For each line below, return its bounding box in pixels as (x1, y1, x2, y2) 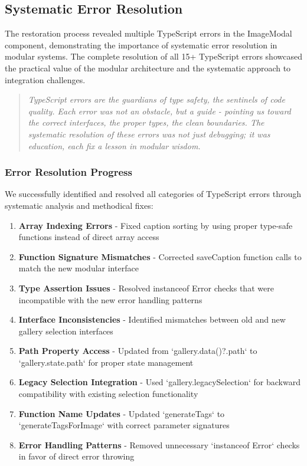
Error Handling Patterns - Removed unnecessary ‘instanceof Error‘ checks (18, 438, 300, 451)
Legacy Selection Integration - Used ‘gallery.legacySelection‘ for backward (18, 376, 301, 388)
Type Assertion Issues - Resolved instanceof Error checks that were (18, 281, 274, 294)
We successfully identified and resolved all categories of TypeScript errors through (5, 188, 302, 200)
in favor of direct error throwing (18, 450, 135, 462)
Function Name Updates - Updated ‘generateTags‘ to (18, 407, 225, 419)
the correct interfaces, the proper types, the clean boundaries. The (28, 116, 264, 129)
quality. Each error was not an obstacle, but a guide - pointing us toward (28, 104, 291, 117)
